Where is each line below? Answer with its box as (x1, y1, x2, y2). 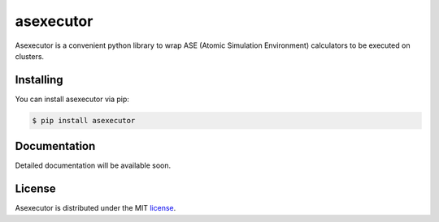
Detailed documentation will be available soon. (15, 160, 171, 170)
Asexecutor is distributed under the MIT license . (15, 203, 176, 213)
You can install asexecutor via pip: (15, 94, 130, 104)
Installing (15, 73, 64, 87)
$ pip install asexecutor (32, 116, 136, 125)
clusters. (15, 51, 45, 61)
